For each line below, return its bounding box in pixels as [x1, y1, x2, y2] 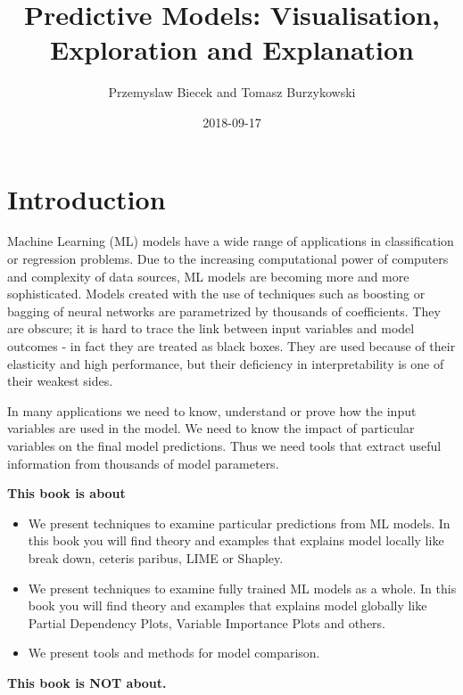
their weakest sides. [7, 372, 113, 390]
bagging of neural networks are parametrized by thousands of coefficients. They [7, 301, 441, 320]
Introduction [7, 180, 166, 217]
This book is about [7, 484, 126, 503]
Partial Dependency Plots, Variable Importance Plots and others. [28, 613, 385, 632]
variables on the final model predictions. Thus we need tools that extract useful [7, 436, 442, 454]
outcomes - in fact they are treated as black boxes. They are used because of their [7, 337, 456, 355]
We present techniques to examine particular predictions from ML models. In [28, 513, 451, 532]
